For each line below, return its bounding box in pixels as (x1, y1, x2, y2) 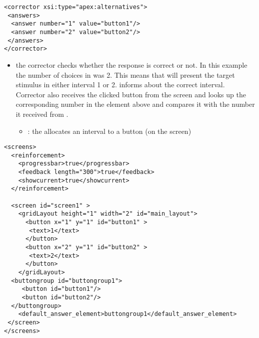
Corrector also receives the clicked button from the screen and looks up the (15, 89, 246, 99)
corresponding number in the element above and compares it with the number (15, 99, 255, 109)
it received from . (15, 108, 68, 119)
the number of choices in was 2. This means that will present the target (15, 69, 235, 80)
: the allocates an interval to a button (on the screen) (27, 125, 191, 136)
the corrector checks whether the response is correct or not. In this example (15, 59, 247, 70)
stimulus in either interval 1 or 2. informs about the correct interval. (15, 79, 225, 90)
